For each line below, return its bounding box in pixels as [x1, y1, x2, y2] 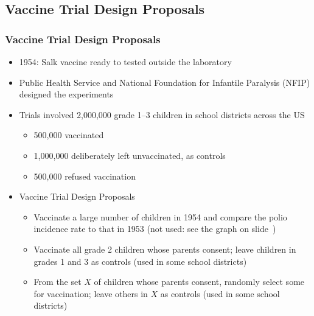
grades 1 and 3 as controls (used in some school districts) [33, 255, 247, 267]
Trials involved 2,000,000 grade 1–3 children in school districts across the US [19, 108, 305, 121]
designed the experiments [19, 88, 114, 100]
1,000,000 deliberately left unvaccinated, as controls [33, 149, 226, 161]
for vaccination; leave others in [33, 287, 148, 300]
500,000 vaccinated [33, 128, 104, 141]
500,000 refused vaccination [33, 169, 136, 182]
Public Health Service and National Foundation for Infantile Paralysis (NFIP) [19, 75, 310, 88]
